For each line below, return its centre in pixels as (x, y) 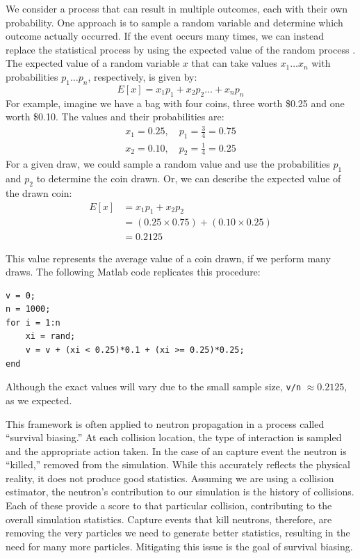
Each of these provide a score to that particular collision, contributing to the (169, 505)
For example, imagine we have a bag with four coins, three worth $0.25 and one (175, 103)
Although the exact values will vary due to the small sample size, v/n (154, 386)
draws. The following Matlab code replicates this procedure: (133, 272)
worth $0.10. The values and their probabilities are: (115, 117)
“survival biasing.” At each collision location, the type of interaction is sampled (174, 437)
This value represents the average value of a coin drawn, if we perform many (168, 258)
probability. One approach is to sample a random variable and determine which (174, 22)
